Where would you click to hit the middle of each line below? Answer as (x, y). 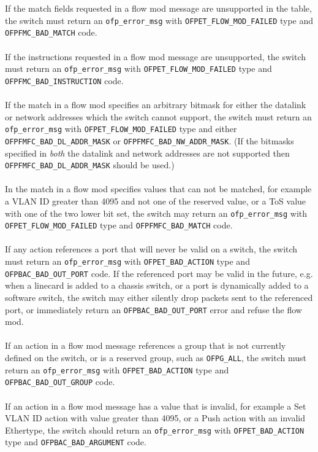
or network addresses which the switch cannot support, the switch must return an (158, 116)
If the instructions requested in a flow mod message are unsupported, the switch (156, 56)
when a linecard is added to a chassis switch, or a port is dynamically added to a (157, 285)
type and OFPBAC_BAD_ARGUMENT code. (76, 442)
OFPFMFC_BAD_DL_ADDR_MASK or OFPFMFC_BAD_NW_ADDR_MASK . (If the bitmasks (150, 140)
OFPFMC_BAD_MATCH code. (51, 32)
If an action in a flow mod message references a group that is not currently (146, 345)
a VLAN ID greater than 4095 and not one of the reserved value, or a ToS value (156, 201)
